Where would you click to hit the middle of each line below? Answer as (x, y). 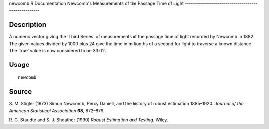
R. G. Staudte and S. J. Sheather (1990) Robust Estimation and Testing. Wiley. (89, 120)
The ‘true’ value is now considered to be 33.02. (58, 51)
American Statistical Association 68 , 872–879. (57, 110)
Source (21, 92)
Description (28, 25)
